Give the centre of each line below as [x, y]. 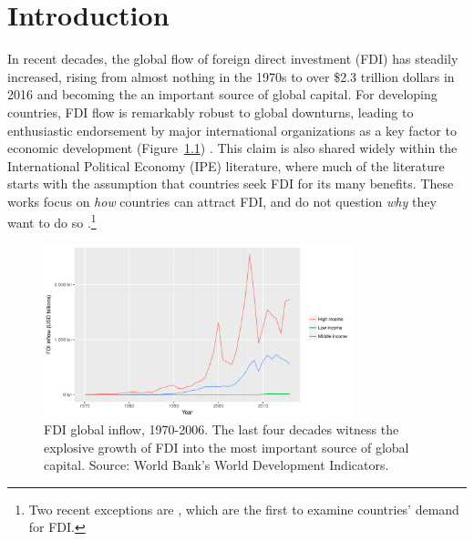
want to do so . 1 [52, 221]
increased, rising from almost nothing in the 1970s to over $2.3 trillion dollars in [231, 76]
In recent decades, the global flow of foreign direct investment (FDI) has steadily [233, 59]
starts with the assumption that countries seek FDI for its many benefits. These [231, 184]
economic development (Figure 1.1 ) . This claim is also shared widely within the [232, 148]
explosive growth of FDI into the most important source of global [227, 447]
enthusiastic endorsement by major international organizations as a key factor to [232, 130]
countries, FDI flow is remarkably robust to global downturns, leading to [211, 112]
